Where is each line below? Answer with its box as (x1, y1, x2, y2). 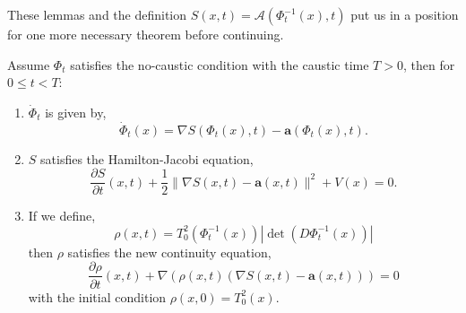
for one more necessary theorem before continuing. (7, 25, 284, 43)
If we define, (28, 206, 96, 225)
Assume (7, 55, 50, 74)
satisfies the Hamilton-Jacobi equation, (40, 149, 254, 168)
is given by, (45, 102, 107, 121)
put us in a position (350, 5, 459, 23)
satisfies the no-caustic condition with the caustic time (70, 55, 369, 74)
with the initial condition (28, 287, 167, 306)
